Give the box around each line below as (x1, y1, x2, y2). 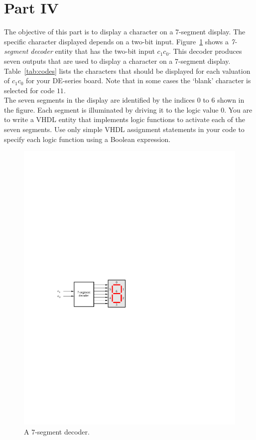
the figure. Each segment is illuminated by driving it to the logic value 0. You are (4, 104, 253, 115)
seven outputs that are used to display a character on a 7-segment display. (4, 55, 231, 66)
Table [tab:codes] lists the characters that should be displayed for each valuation (4, 65, 251, 76)
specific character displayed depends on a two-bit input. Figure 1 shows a (4, 36, 229, 46)
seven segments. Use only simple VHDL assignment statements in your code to (4, 124, 245, 135)
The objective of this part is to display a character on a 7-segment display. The (4, 26, 246, 37)
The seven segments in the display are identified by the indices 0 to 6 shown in (4, 95, 245, 105)
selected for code (4, 85, 55, 95)
